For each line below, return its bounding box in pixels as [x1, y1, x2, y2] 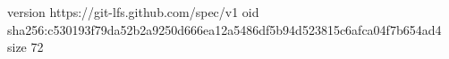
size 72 [7, 38, 44, 56]
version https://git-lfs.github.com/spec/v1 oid [7, 3, 259, 21]
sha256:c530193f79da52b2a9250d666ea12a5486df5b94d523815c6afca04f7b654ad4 [7, 20, 442, 38]
